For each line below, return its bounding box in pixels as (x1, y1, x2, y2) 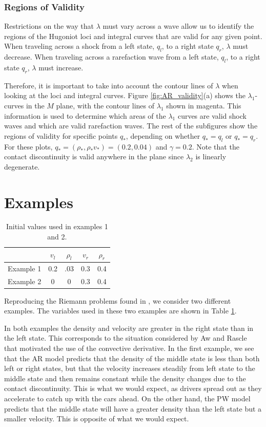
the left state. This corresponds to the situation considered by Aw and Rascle (4, 332, 247, 343)
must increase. (38, 62, 84, 72)
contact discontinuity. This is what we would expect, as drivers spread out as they (4, 383, 262, 394)
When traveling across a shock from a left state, (4, 41, 155, 51)
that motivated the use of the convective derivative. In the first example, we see (4, 343, 254, 354)
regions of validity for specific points (4, 130, 118, 141)
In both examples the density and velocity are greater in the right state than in (4, 322, 254, 333)
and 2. (47, 231, 67, 242)
